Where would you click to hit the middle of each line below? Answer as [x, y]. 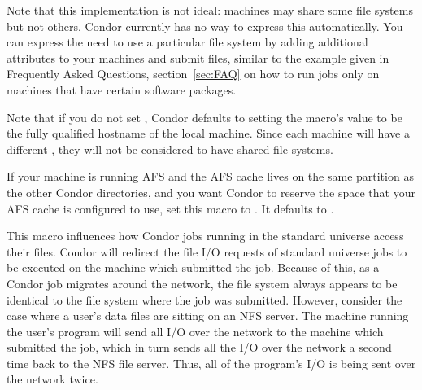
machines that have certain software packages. [122, 89]
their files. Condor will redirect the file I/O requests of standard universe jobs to [207, 251]
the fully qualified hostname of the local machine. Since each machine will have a [208, 133]
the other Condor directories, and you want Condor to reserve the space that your [211, 192]
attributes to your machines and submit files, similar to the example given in [198, 57]
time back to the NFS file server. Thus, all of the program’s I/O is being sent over [211, 363]
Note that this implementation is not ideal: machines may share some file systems [210, 10]
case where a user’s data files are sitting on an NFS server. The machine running [208, 316]
